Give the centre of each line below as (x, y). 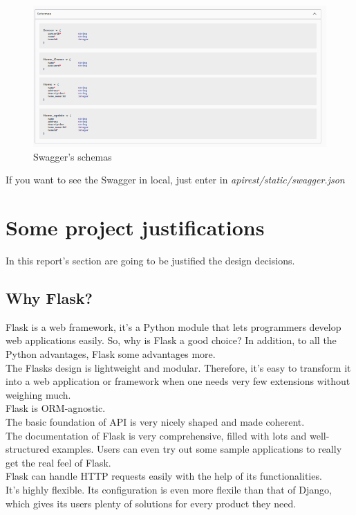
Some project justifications (135, 227)
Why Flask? (49, 298)
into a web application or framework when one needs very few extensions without (178, 381)
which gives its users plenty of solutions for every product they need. (151, 503)
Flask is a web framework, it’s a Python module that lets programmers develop (174, 326)
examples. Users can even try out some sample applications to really (197, 449)
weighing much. (38, 394)
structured (28, 449)
